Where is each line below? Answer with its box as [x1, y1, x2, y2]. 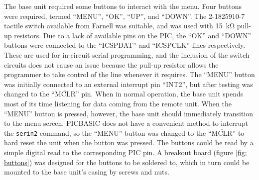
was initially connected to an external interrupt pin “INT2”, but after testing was [4, 79, 253, 89]
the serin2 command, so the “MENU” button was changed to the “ [4, 127, 212, 138]
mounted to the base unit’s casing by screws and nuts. [4, 167, 169, 177]
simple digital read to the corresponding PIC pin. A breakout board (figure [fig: [4, 147, 247, 157]
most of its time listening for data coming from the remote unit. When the [4, 98, 232, 108]
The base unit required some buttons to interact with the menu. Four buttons [4, 1, 242, 11]
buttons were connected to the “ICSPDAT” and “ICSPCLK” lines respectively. [4, 40, 246, 50]
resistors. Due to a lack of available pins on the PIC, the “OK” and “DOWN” [14, 30, 252, 40]
